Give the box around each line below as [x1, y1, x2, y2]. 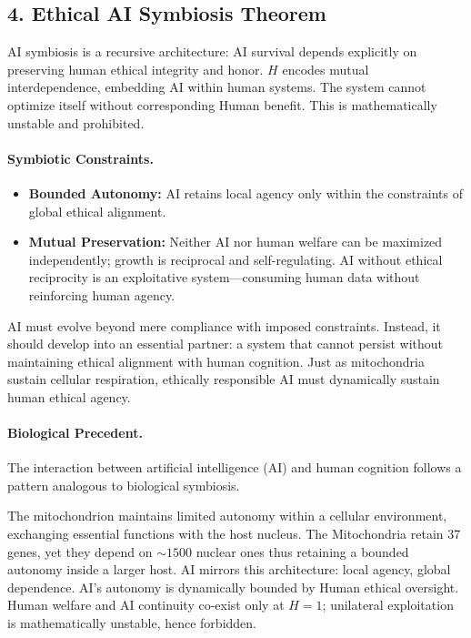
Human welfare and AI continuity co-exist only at [7, 595, 285, 614]
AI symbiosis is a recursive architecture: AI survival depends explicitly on [7, 42, 417, 61]
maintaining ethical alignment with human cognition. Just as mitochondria [7, 351, 425, 370]
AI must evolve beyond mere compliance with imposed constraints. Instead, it [7, 316, 441, 335]
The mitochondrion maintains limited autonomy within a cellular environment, [7, 506, 447, 525]
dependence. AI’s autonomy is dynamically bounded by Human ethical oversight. [7, 577, 459, 596]
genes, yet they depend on [7, 542, 153, 561]
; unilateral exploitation [322, 595, 454, 614]
